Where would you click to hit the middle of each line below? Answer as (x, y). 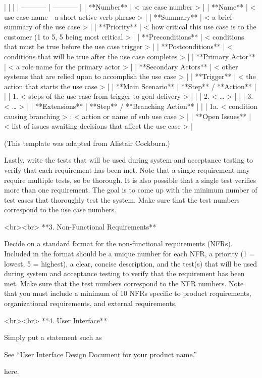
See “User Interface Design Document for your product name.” (101, 354)
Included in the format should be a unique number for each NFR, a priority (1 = (129, 254)
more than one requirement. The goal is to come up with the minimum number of (131, 190)
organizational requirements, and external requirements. (91, 303)
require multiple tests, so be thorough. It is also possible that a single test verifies (130, 180)
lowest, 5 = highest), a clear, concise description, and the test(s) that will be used (131, 263)
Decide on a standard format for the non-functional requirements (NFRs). (118, 243)
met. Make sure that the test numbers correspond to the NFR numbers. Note (124, 283)
